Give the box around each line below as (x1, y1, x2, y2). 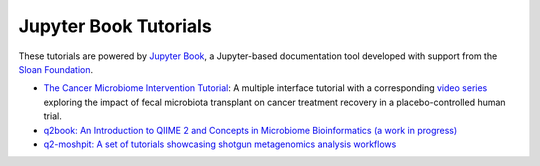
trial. (43, 110, 62, 122)
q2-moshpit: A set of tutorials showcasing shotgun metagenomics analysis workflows (43, 138, 397, 150)
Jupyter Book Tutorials (18, 15, 212, 37)
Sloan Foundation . (18, 63, 94, 75)
